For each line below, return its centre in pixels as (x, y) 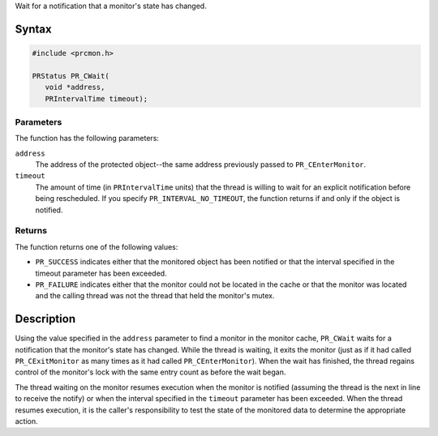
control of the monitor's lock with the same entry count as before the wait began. (150, 372)
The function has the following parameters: (87, 139)
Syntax (33, 29)
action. (26, 421)
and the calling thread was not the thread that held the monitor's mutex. (155, 296)
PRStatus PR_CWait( (71, 76)
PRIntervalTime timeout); (97, 98)
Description (45, 319)
